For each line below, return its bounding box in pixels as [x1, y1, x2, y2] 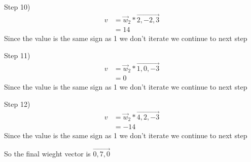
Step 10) [4, 2, 30, 12]
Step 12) [4, 98, 30, 109]
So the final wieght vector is [4, 148, 91, 158]
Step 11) [4, 50, 30, 60]
